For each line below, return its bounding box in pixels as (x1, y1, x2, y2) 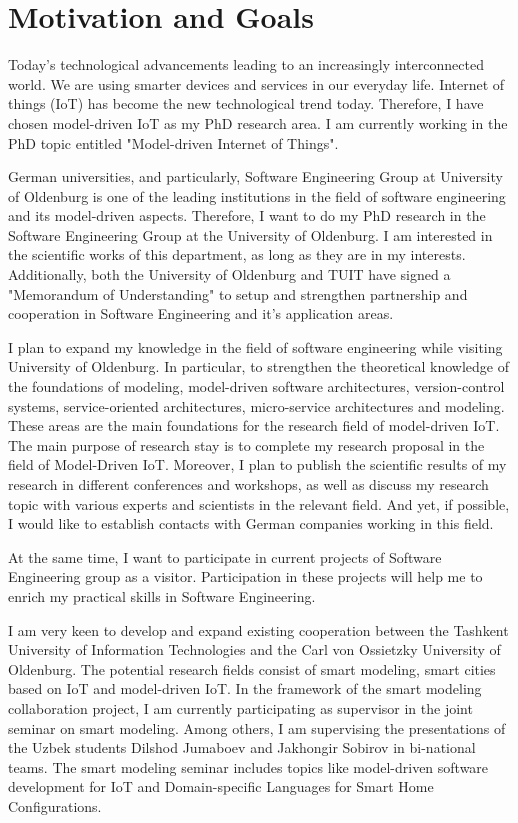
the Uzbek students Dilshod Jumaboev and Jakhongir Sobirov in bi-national (8, 737, 476, 758)
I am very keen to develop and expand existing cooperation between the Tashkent (8, 619, 509, 640)
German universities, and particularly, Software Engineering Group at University (8, 166, 503, 187)
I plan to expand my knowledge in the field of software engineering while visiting (8, 336, 503, 357)
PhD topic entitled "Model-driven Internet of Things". (8, 132, 339, 153)
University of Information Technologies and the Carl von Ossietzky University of (8, 639, 501, 660)
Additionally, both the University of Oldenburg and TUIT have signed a (8, 264, 451, 285)
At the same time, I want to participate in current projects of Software (8, 546, 442, 567)
